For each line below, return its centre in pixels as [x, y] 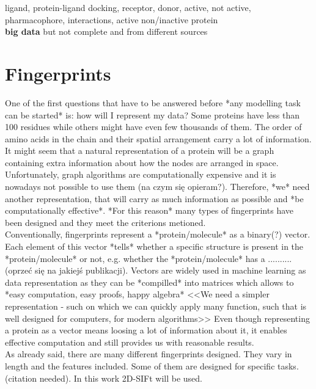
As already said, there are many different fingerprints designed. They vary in [149, 354]
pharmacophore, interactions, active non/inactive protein [112, 19]
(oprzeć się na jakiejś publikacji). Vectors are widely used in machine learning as [156, 270]
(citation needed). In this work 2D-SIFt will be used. [104, 378]
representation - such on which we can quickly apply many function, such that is [156, 306]
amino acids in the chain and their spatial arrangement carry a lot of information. [158, 138]
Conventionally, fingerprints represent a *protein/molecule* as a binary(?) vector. [158, 234]
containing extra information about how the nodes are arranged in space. [142, 162]
